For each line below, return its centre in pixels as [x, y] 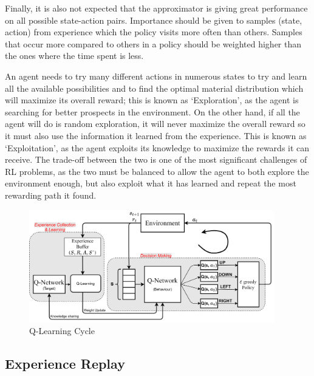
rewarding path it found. [51, 195]
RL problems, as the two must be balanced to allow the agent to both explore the [157, 171]
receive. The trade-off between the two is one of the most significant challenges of [156, 159]
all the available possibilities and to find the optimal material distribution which [154, 88]
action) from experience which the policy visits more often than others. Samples [154, 32]
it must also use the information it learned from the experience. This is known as [156, 135]
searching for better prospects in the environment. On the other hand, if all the [152, 111]
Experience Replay [65, 364]
